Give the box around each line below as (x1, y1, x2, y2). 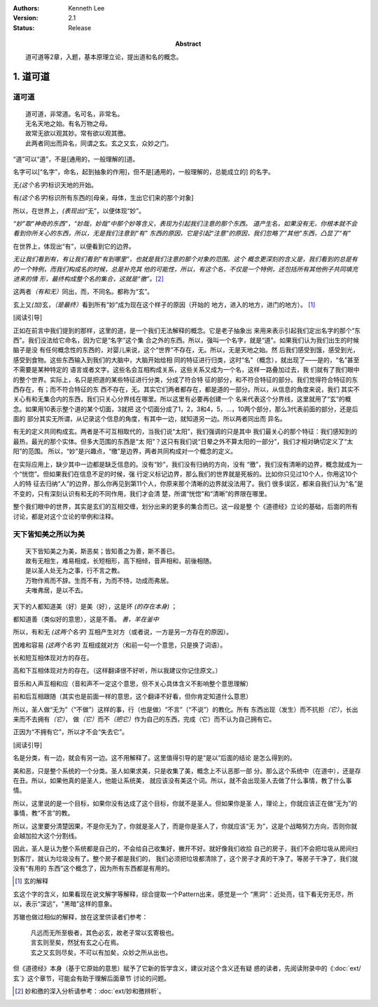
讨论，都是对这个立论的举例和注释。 (13, 512, 118, 521)
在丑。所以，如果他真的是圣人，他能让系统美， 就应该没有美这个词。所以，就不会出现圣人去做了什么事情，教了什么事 (13, 776, 352, 785)
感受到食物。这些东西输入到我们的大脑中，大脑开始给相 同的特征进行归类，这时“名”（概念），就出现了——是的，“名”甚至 (13, 355, 360, 364)
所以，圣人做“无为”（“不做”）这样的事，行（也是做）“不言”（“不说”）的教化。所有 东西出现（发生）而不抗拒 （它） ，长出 (13, 705, 358, 714)
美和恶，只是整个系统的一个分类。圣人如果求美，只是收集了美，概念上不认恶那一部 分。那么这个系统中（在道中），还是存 (13, 766, 361, 775)
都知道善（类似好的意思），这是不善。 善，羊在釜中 (13, 615, 159, 623)
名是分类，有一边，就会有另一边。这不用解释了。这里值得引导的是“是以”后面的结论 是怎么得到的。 (13, 754, 297, 762)
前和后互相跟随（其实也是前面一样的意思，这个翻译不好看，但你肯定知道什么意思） (13, 692, 252, 701)
